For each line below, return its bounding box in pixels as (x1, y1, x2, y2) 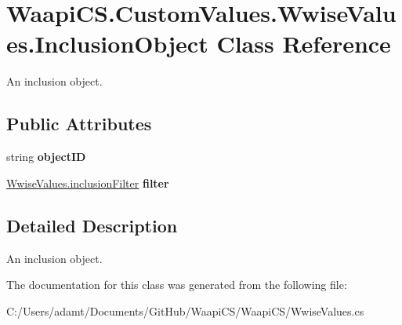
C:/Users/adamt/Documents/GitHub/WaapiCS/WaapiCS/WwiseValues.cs (6, 302, 364, 319)
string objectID (6, 148, 86, 165)
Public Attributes (6, 111, 152, 136)
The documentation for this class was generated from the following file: (6, 276, 347, 293)
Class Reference (216, 27, 391, 60)
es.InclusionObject (6, 27, 208, 60)
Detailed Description (6, 213, 178, 237)
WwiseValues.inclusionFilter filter (6, 174, 169, 191)
